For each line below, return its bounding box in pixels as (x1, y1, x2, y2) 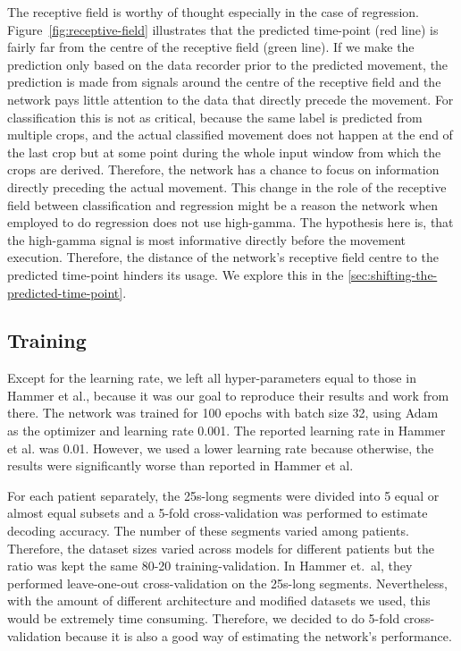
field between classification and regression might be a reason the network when (7, 195, 438, 214)
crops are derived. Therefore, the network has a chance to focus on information (7, 160, 440, 179)
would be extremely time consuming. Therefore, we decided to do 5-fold (7, 609, 400, 628)
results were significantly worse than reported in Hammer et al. (7, 456, 354, 475)
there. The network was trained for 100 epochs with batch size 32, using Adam (7, 403, 439, 422)
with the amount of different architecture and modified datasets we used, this (7, 591, 431, 610)
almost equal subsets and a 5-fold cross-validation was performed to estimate (7, 503, 428, 522)
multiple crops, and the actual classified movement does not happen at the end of (7, 125, 453, 144)
